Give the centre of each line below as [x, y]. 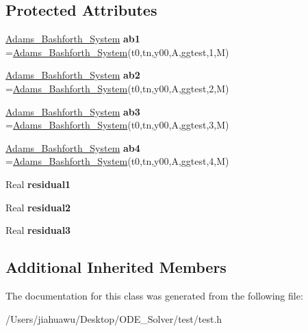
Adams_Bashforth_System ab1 [73, 39]
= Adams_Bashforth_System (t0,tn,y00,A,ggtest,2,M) [117, 88]
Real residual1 [38, 184]
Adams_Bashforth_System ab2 [73, 75]
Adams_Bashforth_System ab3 [73, 111]
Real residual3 [38, 230]
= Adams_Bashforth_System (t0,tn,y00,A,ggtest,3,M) [117, 125]
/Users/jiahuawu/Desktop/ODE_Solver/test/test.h [114, 318]
